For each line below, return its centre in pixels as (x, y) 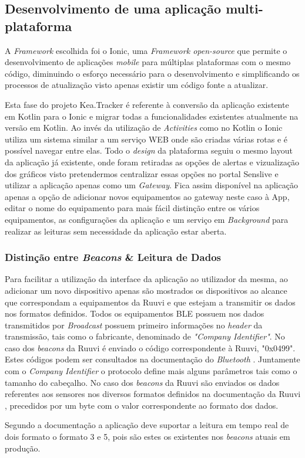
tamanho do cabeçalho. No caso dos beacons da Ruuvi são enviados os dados (142, 382)
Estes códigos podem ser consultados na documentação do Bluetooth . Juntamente (152, 359)
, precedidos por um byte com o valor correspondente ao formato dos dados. (142, 405)
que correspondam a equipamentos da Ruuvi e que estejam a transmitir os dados (150, 302)
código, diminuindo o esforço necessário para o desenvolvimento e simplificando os (152, 73)
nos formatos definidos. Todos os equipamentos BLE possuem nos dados (135, 313)
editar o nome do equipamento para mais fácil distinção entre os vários (132, 208)
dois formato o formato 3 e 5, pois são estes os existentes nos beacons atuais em (148, 437)
